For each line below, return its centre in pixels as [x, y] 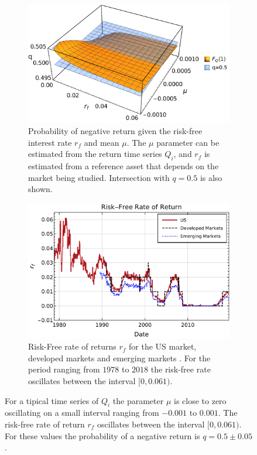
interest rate [50, 142]
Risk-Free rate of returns [72, 346]
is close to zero [200, 400]
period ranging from [64, 369]
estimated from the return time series [95, 154]
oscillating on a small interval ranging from [82, 413]
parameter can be [188, 142]
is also [211, 177]
